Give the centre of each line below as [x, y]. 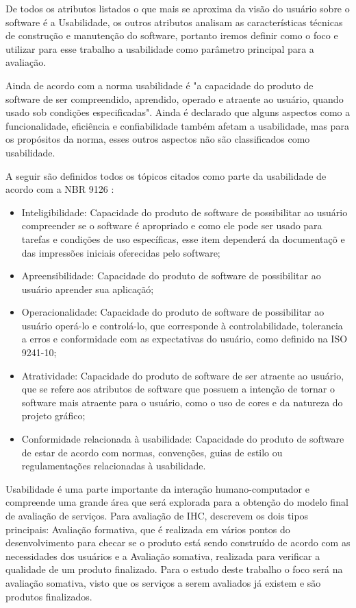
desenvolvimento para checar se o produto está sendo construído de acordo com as [178, 542]
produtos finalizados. [49, 596]
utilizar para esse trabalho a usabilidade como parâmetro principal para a [160, 48]
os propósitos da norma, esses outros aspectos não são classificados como [158, 139]
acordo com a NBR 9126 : [60, 189]
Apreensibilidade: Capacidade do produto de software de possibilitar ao [171, 276]
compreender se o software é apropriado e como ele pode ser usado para [172, 225]
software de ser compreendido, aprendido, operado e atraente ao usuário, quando [175, 98]
